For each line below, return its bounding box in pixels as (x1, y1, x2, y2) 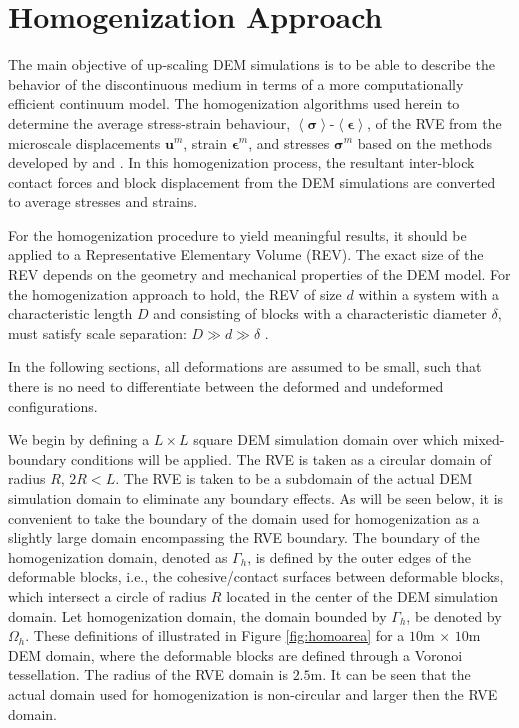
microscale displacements (8, 132, 161, 153)
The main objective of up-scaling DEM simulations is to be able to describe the (8, 54, 495, 75)
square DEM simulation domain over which (193, 429, 459, 450)
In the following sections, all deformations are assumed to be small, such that (8, 356, 482, 377)
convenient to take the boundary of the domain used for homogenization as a (8, 507, 480, 528)
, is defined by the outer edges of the (247, 546, 471, 567)
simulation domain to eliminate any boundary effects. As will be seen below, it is (8, 488, 504, 508)
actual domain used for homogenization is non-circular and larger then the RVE (8, 683, 498, 704)
